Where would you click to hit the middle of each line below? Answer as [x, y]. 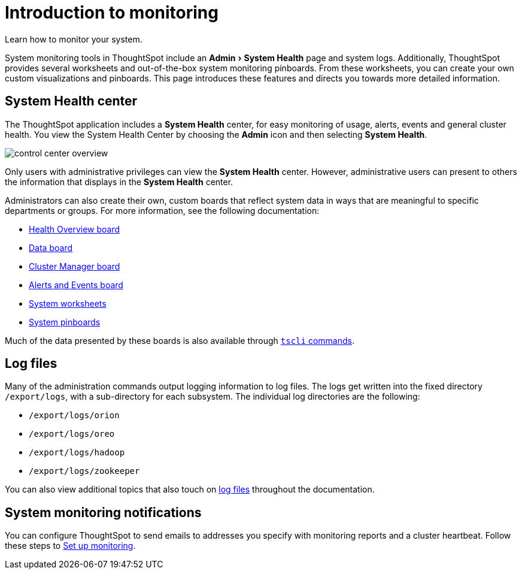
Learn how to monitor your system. [74, 39]
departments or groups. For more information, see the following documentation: [162, 210]
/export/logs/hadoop [77, 453]
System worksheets [68, 303]
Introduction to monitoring [112, 13]
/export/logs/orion [74, 416]
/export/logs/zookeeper [84, 471]
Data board [51, 247]
